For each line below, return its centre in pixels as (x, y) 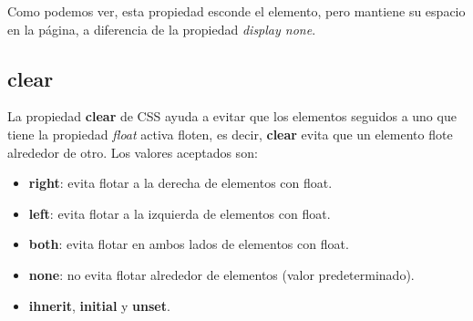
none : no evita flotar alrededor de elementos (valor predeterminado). (221, 274)
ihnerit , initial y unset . (99, 305)
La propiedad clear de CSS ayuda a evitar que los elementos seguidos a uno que (232, 116)
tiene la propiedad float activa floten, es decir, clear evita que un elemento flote (230, 134)
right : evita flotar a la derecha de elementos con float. (180, 183)
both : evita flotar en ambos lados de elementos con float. (189, 244)
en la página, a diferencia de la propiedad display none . (162, 29)
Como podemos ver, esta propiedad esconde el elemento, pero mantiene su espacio (236, 11)
